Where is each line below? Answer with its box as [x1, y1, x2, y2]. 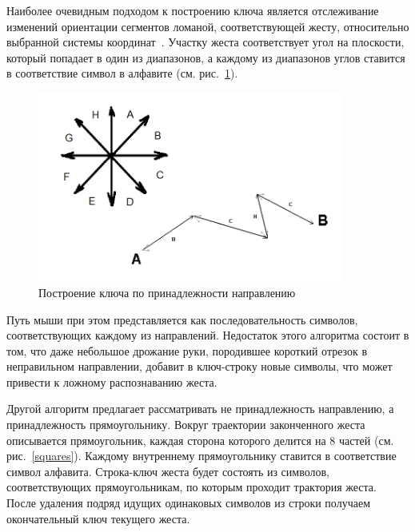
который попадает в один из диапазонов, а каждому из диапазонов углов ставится [6, 49, 405, 66]
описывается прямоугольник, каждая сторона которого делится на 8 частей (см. [6, 431, 394, 448]
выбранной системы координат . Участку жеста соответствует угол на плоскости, [6, 34, 405, 50]
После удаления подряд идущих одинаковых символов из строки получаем [6, 494, 370, 511]
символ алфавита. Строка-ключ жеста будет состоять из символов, [6, 463, 330, 479]
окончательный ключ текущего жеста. [6, 510, 190, 526]
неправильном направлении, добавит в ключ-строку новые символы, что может [6, 358, 393, 375]
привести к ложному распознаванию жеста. [6, 373, 217, 390]
